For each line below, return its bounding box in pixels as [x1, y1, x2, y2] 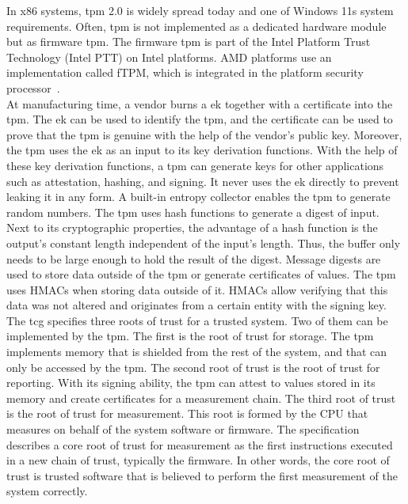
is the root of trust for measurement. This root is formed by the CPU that [6, 405, 368, 422]
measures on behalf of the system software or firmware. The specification [6, 421, 360, 438]
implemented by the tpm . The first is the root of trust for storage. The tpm [6, 328, 374, 344]
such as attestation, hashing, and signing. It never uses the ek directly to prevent [6, 172, 399, 189]
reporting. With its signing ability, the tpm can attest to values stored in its [6, 374, 376, 391]
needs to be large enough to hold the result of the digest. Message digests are [6, 250, 381, 267]
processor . [6, 79, 60, 96]
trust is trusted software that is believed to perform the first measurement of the [6, 467, 398, 483]
